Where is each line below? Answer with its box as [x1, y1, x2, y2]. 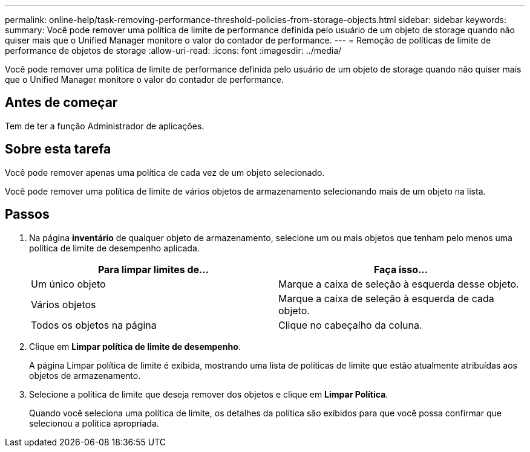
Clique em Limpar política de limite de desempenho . [29, 341, 241, 352]
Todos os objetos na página [31, 318, 157, 331]
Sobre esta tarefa [5, 141, 111, 157]
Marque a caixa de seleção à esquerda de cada [278, 292, 494, 305]
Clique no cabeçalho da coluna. [278, 318, 422, 331]
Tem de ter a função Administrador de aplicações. [5, 120, 204, 131]
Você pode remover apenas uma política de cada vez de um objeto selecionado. [5, 167, 325, 178]
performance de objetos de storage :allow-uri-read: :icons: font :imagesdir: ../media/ [5, 45, 342, 56]
